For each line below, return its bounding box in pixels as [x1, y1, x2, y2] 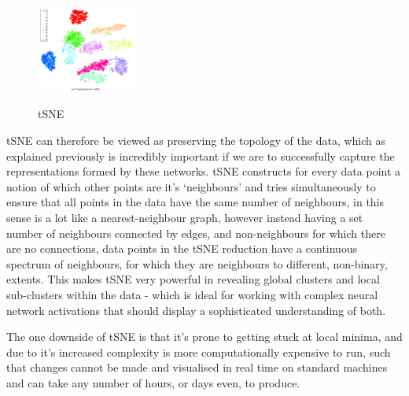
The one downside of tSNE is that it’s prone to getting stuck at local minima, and [6, 328, 403, 345]
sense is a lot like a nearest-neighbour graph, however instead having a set [6, 209, 363, 225]
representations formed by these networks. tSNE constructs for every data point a [6, 163, 401, 179]
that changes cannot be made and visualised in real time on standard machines [6, 359, 388, 376]
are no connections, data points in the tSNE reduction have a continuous [6, 240, 358, 257]
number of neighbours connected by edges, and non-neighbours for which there [6, 224, 385, 241]
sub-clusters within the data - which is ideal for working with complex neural [6, 286, 378, 302]
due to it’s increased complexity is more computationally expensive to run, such [6, 343, 391, 360]
